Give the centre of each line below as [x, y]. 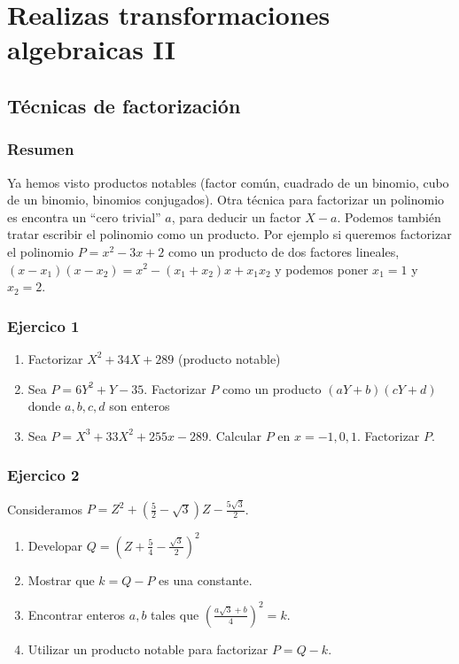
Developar [55, 545]
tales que [175, 614]
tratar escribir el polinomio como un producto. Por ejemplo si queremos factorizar [229, 234]
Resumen [41, 149]
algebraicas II [91, 49]
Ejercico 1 [43, 325]
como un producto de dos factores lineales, [284, 251]
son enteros [140, 406]
